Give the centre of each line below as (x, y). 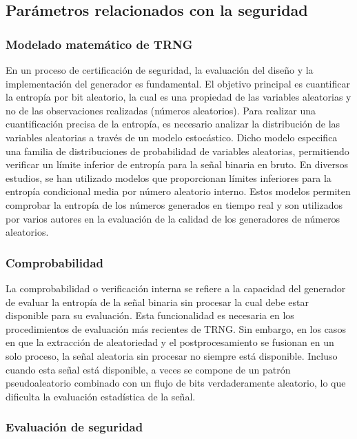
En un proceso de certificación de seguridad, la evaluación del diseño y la (160, 70)
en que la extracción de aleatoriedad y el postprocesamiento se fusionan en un (170, 342)
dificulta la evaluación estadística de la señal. (101, 396)
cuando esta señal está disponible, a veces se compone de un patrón (148, 369)
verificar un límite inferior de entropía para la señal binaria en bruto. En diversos (177, 164)
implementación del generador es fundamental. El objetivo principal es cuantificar (178, 83)
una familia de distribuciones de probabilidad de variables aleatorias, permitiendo (177, 151)
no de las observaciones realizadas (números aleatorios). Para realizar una (161, 110)
